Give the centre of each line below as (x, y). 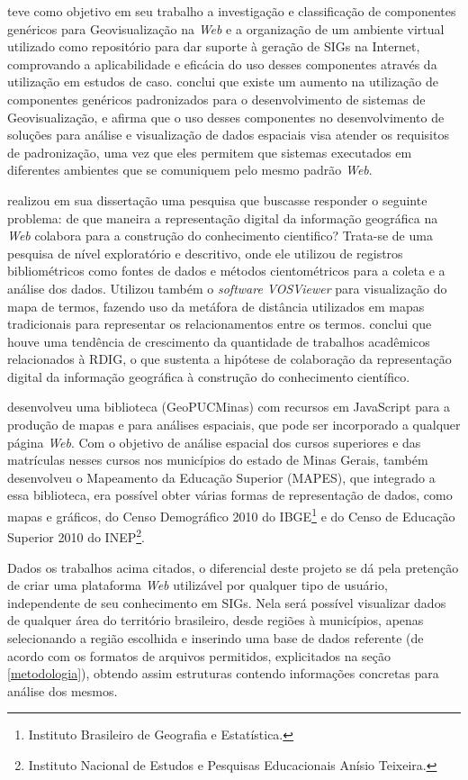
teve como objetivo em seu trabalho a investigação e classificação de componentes (232, 11)
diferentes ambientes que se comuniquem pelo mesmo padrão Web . (190, 170)
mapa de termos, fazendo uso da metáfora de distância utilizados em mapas (216, 306)
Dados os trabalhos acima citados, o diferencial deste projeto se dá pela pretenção (233, 567)
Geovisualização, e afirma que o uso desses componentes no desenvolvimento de (226, 117)
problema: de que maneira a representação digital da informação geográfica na (223, 218)
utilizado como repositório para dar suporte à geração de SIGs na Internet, (214, 46)
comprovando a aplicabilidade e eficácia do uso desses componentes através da (222, 63)
